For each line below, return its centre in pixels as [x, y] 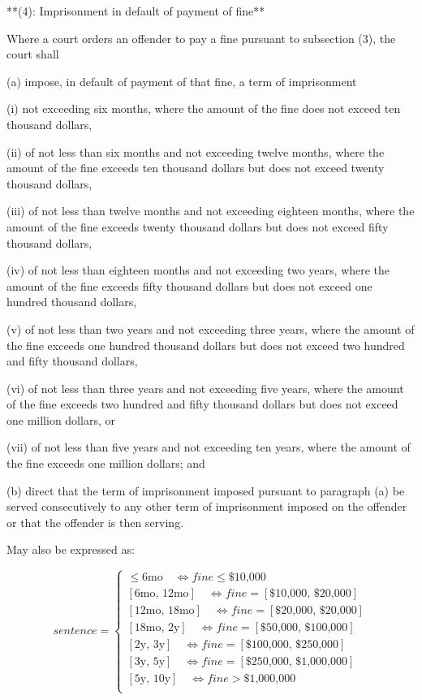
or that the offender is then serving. [95, 522]
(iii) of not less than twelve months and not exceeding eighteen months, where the [211, 211]
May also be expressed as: [71, 549]
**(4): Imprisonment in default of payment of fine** [136, 11]
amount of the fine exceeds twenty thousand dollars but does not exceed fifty [198, 226]
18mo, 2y [157, 628]
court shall [33, 54]
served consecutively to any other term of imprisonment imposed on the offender [207, 506]
